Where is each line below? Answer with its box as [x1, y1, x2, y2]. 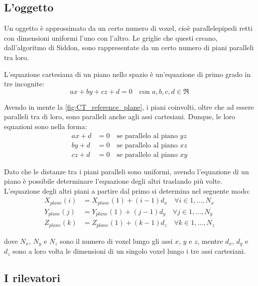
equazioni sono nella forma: [4, 121, 87, 131]
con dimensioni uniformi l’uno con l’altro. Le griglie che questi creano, [4, 32, 218, 43]
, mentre [197, 235, 223, 246]
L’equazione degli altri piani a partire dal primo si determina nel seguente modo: [4, 185, 251, 196]
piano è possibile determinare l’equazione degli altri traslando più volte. [4, 176, 223, 186]
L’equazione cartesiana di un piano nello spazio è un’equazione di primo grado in [4, 69, 251, 79]
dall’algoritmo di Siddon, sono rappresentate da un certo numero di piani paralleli [4, 42, 254, 53]
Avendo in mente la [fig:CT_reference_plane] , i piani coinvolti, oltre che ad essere [4, 101, 254, 112]
